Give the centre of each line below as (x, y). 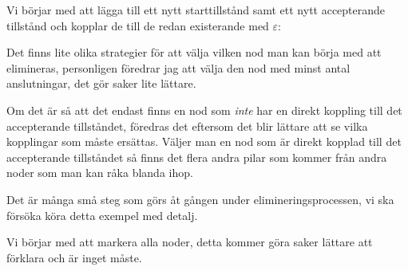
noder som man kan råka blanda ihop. (100, 173)
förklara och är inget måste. (74, 257)
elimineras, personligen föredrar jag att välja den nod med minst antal (178, 67)
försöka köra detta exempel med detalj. (102, 215)
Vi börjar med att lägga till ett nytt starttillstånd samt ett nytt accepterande (196, 10)
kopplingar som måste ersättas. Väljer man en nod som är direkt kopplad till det (204, 141)
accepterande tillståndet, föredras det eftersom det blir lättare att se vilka (187, 126)
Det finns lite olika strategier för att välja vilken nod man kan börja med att (194, 52)
